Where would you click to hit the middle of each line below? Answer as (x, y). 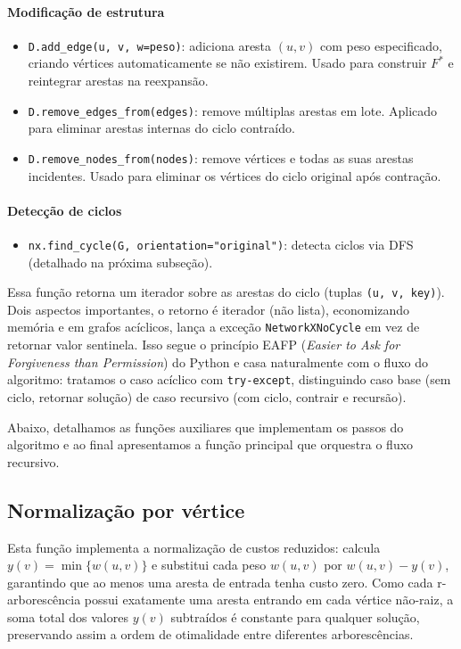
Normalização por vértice (126, 509)
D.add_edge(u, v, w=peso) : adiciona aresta (150, 45)
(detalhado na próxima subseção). (120, 262)
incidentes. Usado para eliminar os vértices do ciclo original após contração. (235, 175)
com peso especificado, (381, 45)
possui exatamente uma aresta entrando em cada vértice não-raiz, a (269, 600)
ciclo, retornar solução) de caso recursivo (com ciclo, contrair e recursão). (207, 396)
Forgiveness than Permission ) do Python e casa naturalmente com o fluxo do (218, 361)
